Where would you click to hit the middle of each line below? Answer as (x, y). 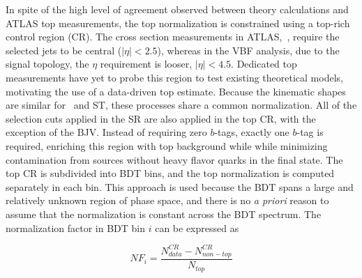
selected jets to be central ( (64, 50)
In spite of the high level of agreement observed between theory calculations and (177, 9)
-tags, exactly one (252, 132)
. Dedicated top (264, 64)
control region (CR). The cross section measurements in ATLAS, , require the (173, 37)
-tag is (310, 132)
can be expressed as (197, 227)
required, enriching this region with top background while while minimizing (167, 145)
